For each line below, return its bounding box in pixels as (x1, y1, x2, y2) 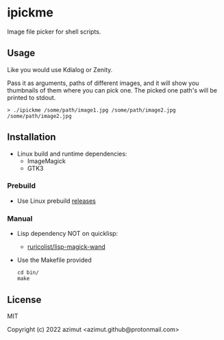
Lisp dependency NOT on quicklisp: (16, 230, 119, 238)
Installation (7, 132, 56, 143)
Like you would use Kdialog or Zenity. (7, 65, 113, 73)
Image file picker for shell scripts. (7, 27, 101, 36)
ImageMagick (27, 156, 66, 165)
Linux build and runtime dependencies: (16, 149, 127, 158)
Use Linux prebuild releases (16, 197, 96, 205)
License (7, 293, 42, 306)
